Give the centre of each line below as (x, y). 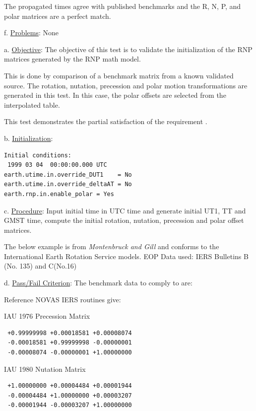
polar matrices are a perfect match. (58, 16)
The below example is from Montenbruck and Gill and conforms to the (112, 246)
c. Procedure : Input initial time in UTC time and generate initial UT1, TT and (125, 210)
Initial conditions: (38, 155)
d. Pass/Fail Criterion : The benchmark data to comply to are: (98, 283)
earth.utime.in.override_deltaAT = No (68, 184)
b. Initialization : (29, 138)
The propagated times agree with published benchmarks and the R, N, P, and (123, 6)
